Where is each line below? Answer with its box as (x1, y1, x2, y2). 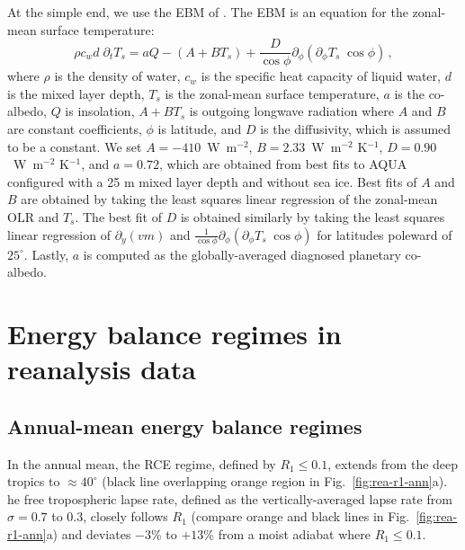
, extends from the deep (327, 454, 459, 473)
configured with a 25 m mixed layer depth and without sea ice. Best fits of (7, 172, 417, 191)
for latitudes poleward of (317, 225, 452, 244)
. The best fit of (75, 208, 162, 226)
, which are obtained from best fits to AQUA (159, 155, 407, 173)
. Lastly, (23, 244, 69, 263)
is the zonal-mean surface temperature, (165, 84, 380, 102)
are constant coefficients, (7, 120, 142, 138)
